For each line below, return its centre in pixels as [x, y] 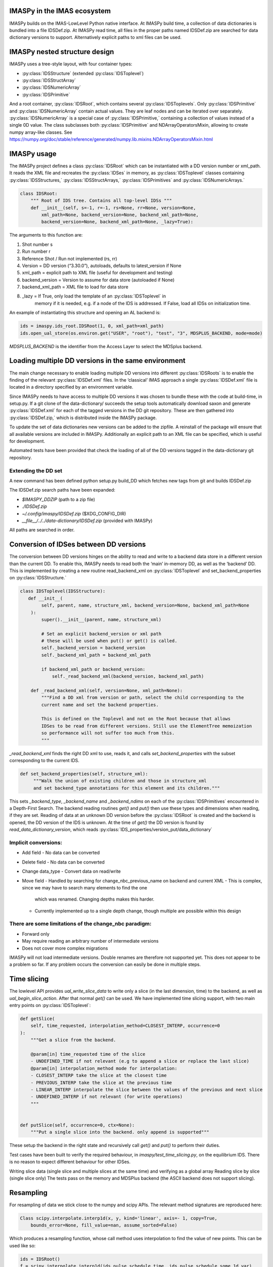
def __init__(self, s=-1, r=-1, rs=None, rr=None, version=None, [113, 208]
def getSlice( [37, 1019]
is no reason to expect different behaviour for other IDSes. [70, 1162]
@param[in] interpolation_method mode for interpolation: [104, 1068]
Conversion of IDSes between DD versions [78, 545]
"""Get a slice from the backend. [73, 1040]
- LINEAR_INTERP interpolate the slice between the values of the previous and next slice [147, 1090]
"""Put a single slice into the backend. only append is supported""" [120, 1132]
